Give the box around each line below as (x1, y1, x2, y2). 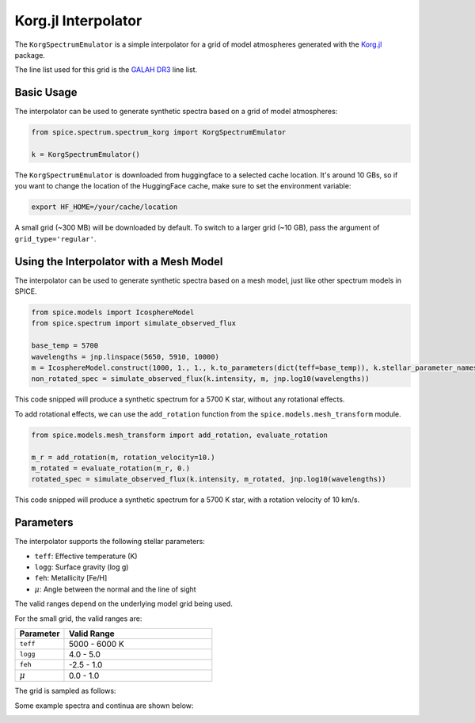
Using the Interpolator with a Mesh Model (14, 254, 223, 268)
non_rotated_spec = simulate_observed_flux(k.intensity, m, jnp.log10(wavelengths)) (31, 375, 370, 383)
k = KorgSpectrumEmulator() (31, 150, 140, 158)
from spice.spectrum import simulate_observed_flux (31, 319, 237, 328)
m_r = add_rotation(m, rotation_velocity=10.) (31, 452, 215, 462)
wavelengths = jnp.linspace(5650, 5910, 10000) (31, 352, 219, 361)
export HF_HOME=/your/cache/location (31, 203, 178, 211)
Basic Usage (14, 86, 78, 99)
